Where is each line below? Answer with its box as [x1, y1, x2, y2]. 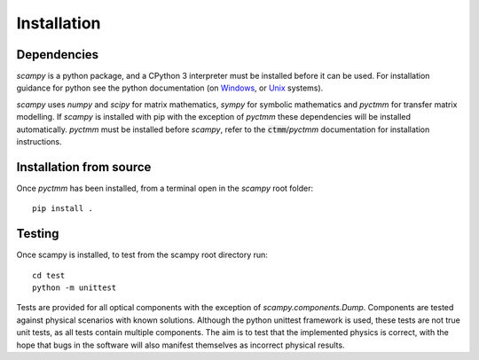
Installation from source [16, 160, 152, 175]
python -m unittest [32, 283, 117, 293]
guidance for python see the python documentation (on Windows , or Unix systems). [16, 82, 324, 93]
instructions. [16, 137, 62, 147]
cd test [32, 270, 66, 280]
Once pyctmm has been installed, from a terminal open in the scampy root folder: [16, 183, 314, 193]
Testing [16, 226, 59, 241]
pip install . [32, 204, 93, 214]
